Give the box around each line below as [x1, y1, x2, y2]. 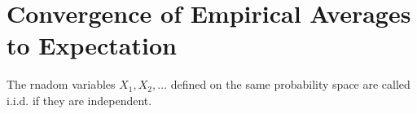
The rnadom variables [7, 76, 116, 93]
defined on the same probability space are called [170, 76, 410, 93]
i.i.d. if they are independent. [7, 91, 152, 108]
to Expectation [7, 28, 177, 62]
